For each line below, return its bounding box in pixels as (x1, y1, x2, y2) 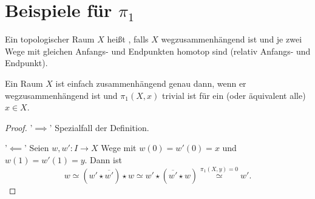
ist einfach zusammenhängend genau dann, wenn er (55, 76, 246, 89)
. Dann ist (84, 153, 122, 166)
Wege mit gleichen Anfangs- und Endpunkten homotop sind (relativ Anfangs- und (5, 44, 311, 57)
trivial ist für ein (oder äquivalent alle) (161, 89, 306, 101)
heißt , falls (107, 33, 149, 46)
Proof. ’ (5, 121, 33, 133)
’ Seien (24, 141, 49, 154)
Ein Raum (5, 76, 43, 89)
